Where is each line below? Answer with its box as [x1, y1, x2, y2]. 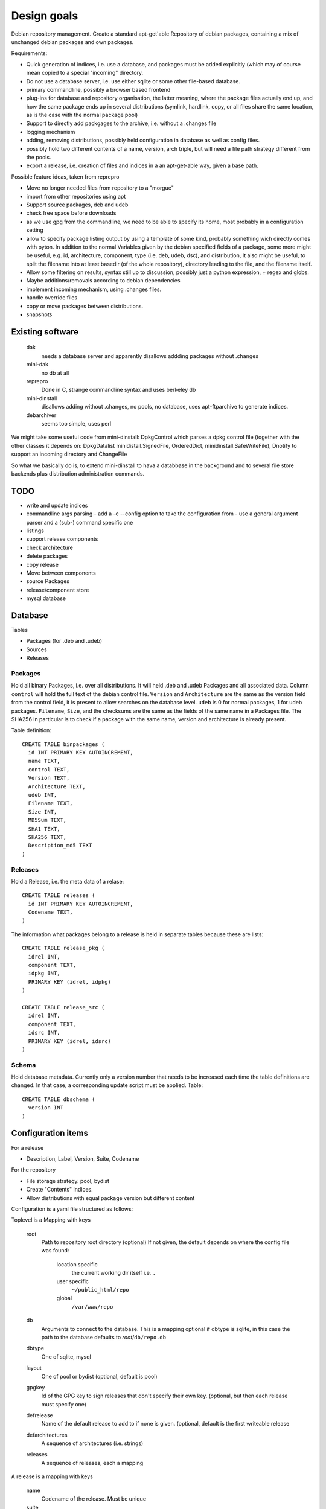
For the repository [11, 1166, 56, 1173]
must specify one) [41, 1400, 87, 1408]
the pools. [26, 154, 51, 161]
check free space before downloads [26, 209, 117, 217]
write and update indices [26, 502, 88, 509]
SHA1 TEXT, [28, 825, 60, 832]
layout [26, 1364, 42, 1371]
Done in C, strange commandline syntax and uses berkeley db [41, 386, 196, 394]
